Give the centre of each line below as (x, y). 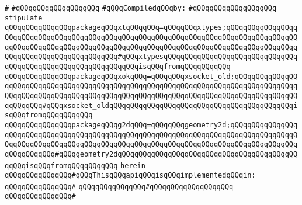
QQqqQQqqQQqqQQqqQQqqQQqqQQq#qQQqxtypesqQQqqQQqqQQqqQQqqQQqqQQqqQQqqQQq (151, 57)
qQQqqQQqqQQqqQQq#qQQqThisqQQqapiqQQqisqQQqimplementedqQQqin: (130, 176)
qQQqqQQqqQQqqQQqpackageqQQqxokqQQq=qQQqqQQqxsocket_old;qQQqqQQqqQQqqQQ (151, 76)
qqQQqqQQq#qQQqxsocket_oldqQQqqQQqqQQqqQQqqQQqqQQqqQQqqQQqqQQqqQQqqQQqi (151, 105)
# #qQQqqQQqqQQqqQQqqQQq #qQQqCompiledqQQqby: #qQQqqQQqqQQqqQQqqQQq (141, 8)
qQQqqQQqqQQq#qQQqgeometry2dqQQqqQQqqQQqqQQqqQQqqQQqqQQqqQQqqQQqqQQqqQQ (151, 154)
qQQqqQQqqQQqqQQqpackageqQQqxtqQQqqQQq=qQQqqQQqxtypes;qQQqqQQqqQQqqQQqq (151, 28)
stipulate (24, 18)
